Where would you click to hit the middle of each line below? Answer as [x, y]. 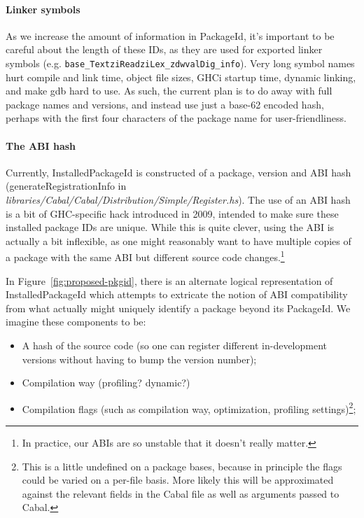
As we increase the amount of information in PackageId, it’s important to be [170, 35]
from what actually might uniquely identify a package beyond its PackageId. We [178, 308]
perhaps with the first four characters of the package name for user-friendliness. [176, 118]
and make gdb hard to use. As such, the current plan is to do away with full [169, 91]
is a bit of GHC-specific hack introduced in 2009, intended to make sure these [172, 213]
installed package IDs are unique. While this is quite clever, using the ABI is [170, 227]
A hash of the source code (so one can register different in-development [174, 345]
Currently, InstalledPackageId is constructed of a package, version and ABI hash [178, 172]
